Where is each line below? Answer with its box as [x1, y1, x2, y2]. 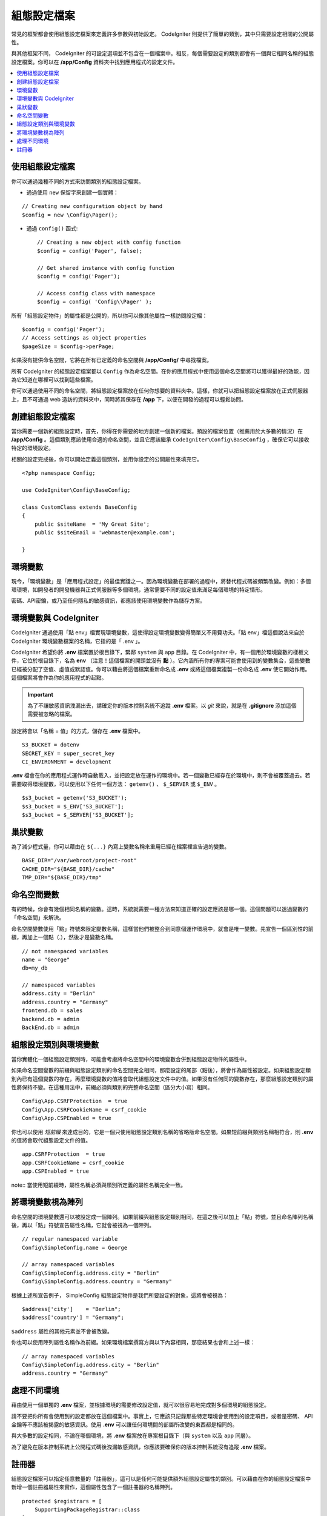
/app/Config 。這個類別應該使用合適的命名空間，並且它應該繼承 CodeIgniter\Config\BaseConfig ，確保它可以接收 [11, 436, 309, 443]
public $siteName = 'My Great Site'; [34, 520, 150, 528]
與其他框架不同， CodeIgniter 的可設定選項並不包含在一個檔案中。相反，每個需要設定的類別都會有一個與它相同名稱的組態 [11, 50, 314, 57]
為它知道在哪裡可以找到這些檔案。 [11, 376, 96, 383]
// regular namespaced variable [22, 1236, 118, 1243]
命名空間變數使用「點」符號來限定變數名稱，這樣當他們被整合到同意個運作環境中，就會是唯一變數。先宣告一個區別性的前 [11, 925, 314, 932]
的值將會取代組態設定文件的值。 [11, 1137, 91, 1144]
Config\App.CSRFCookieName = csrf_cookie [22, 1106, 147, 1113]
